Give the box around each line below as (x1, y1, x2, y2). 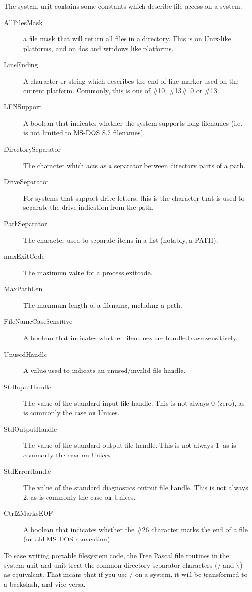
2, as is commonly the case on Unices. (23, 491, 136, 502)
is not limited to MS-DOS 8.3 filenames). (23, 127, 145, 137)
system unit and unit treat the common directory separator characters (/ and (4, 559, 234, 570)
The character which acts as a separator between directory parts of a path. (23, 160, 246, 170)
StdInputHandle (4, 381, 52, 391)
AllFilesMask (4, 17, 43, 27)
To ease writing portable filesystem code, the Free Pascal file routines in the (4, 550, 229, 560)
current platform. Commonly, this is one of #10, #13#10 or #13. (23, 85, 219, 95)
